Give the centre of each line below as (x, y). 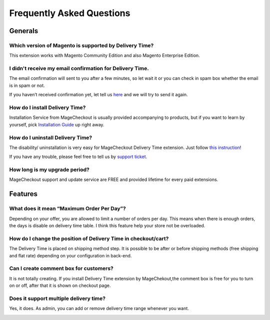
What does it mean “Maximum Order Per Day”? (67, 209)
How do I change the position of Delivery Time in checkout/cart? (89, 238)
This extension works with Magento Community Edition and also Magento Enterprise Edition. (104, 56)
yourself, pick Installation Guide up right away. (57, 124)
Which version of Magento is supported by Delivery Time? (81, 45)
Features (23, 194)
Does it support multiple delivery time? (57, 298)
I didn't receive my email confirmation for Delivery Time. (79, 69)
